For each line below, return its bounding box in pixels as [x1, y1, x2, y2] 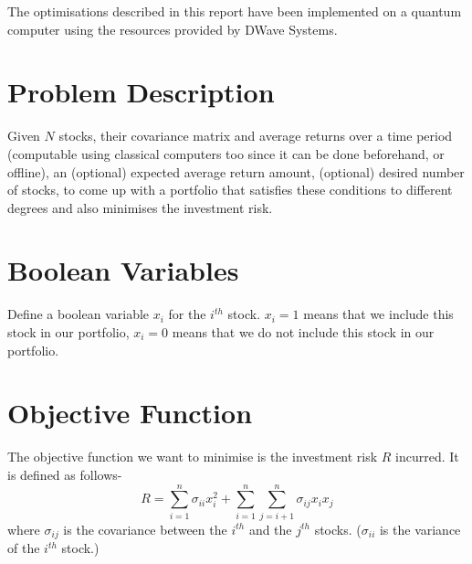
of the [7, 538, 40, 558]
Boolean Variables [7, 251, 239, 289]
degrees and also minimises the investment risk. [7, 197, 273, 217]
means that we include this [303, 304, 454, 324]
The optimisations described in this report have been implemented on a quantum [7, 2, 462, 20]
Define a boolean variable [7, 304, 150, 324]
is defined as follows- [7, 464, 122, 484]
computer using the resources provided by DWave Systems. [7, 19, 338, 38]
